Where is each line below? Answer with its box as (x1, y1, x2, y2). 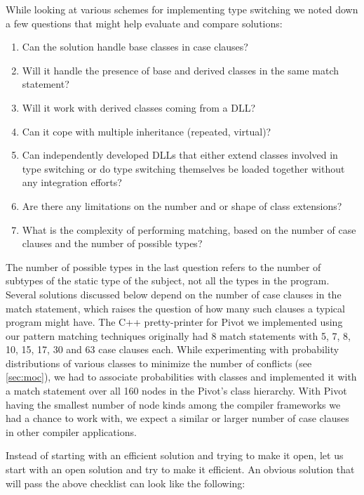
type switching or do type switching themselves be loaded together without (22, 161, 345, 176)
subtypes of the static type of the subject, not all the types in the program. (6, 273, 330, 288)
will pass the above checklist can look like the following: (6, 475, 245, 490)
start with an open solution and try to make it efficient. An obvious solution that (6, 462, 355, 477)
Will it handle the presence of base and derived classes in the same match (22, 62, 339, 77)
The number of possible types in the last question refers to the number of (6, 259, 321, 274)
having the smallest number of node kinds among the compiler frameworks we (6, 397, 341, 411)
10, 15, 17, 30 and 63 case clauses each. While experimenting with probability (6, 342, 339, 357)
